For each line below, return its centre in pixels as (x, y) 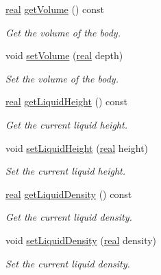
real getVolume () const (55, 9)
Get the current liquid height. (66, 124)
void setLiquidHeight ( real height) (77, 147)
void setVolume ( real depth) (64, 55)
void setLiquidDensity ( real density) (81, 240)
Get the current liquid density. (69, 217)
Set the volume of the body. (62, 78)
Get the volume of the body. (63, 32)
